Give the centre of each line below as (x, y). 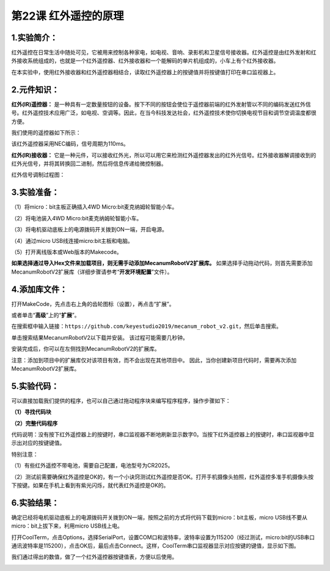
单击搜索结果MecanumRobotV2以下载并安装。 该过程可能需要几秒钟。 (100, 337)
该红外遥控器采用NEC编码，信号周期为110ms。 (70, 144)
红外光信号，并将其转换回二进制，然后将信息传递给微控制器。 (89, 164)
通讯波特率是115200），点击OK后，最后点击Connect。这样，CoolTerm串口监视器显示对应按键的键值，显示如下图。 (155, 546)
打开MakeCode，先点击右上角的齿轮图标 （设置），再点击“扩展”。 (93, 304)
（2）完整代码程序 (35, 423)
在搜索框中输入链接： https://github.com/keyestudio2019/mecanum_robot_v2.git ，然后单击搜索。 (147, 326)
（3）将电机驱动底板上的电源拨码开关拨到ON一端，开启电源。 (89, 230)
